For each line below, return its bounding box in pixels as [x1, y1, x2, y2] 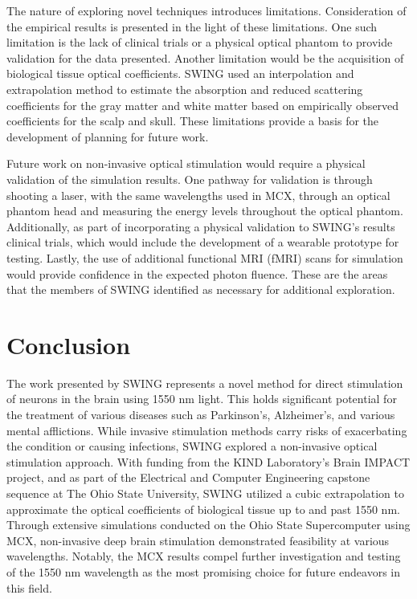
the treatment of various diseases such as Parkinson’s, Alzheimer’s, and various [6, 406, 395, 422]
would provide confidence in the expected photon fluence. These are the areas [6, 265, 388, 282]
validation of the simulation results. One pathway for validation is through [6, 170, 373, 187]
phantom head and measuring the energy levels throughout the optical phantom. [6, 202, 403, 219]
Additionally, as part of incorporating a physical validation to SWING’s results [6, 218, 395, 234]
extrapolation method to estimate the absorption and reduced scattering [6, 80, 363, 97]
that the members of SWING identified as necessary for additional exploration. [6, 281, 395, 298]
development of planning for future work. [6, 128, 209, 145]
